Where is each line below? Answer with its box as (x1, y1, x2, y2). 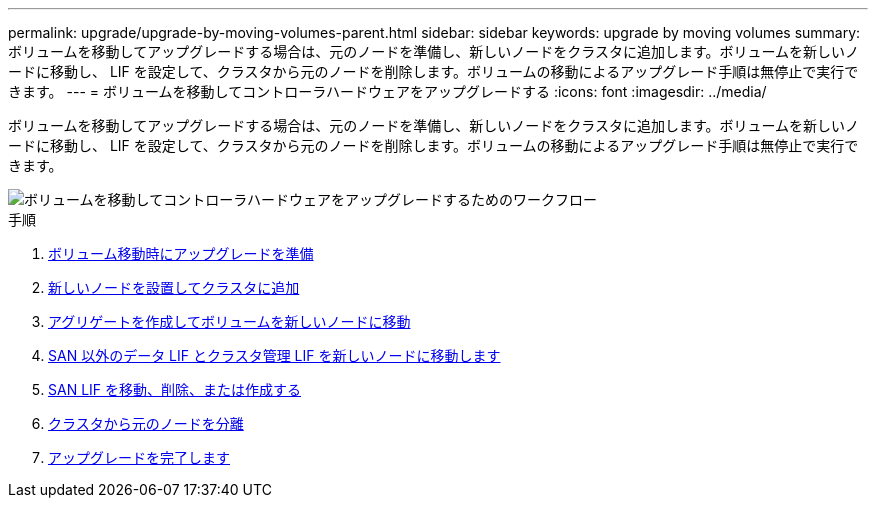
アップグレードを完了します (48, 449, 230, 466)
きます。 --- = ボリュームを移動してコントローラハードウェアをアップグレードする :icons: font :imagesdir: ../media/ (8, 83, 767, 100)
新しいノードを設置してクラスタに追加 (48, 279, 300, 296)
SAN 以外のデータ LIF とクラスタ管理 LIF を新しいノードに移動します (48, 347, 501, 364)
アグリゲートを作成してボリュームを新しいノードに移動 (48, 313, 411, 330)
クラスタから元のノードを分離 (48, 415, 244, 432)
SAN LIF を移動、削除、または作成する (48, 381, 302, 398)
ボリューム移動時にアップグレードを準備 (48, 245, 314, 262)
